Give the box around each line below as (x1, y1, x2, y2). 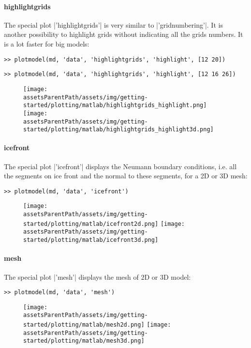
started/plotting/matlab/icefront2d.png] (23, 220, 159, 227)
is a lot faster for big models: (4, 38, 89, 48)
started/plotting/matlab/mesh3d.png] (23, 337, 145, 345)
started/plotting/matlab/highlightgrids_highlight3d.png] (23, 126, 214, 133)
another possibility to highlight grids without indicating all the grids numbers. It (4, 29, 243, 39)
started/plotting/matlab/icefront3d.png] (23, 237, 159, 244)
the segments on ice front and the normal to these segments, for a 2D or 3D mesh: (4, 171, 248, 181)
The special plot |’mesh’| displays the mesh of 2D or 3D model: (4, 271, 191, 282)
